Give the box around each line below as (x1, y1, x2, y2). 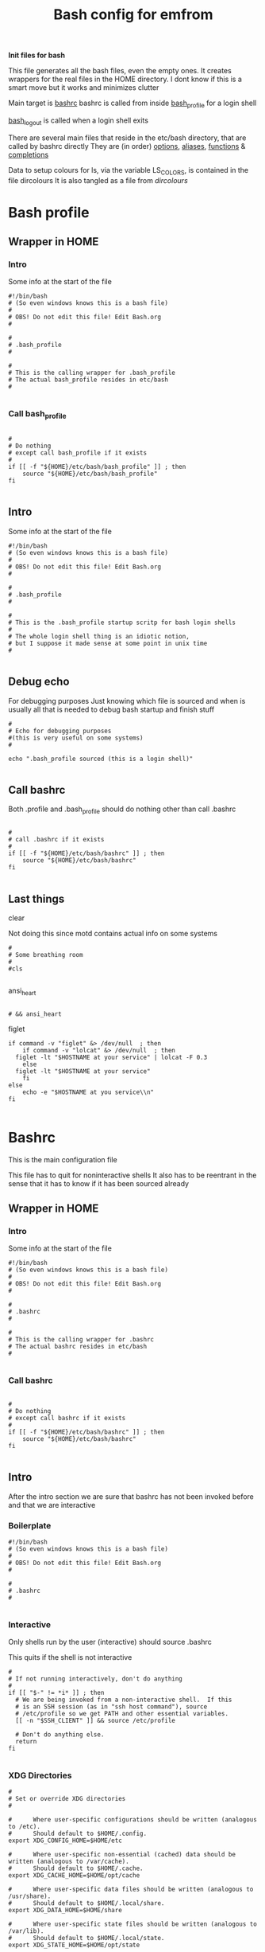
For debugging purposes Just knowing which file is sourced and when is (8, 696, 246, 705)
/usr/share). (8, 1892, 52, 1900)
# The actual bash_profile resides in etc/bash (8, 376, 169, 384)
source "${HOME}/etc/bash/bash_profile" (22, 470, 158, 478)
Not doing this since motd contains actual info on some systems (8, 929, 218, 939)
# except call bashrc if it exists (8, 1414, 126, 1422)
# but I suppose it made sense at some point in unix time (8, 639, 208, 647)
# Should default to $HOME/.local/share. (8, 1899, 165, 1907)
